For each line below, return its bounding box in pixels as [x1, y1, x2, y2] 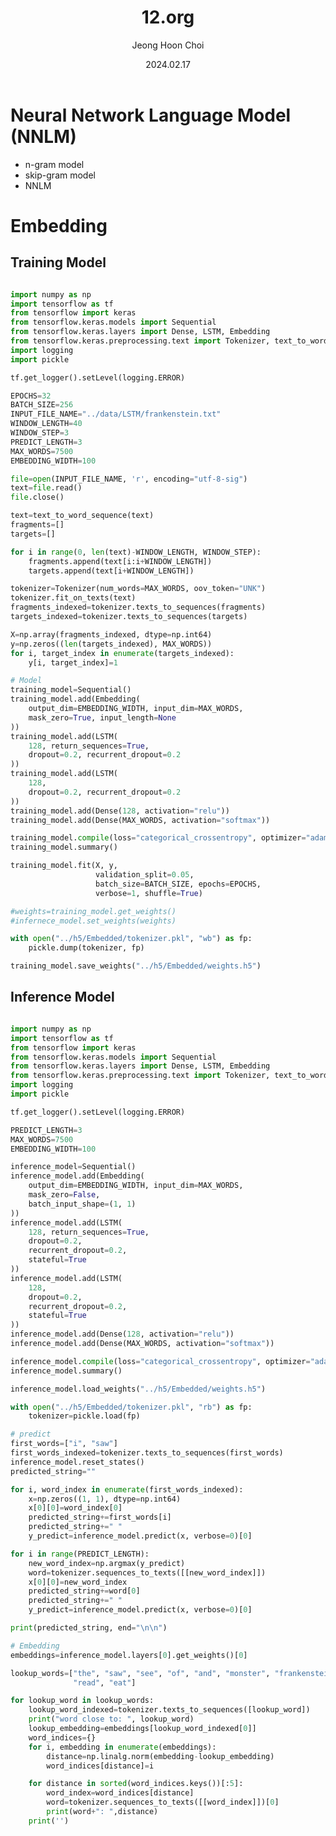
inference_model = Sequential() [10, 1162, 137, 1172]
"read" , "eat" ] [73, 1677, 137, 1688]
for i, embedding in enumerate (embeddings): [28, 1742, 217, 1752]
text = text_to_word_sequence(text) [10, 511, 155, 521]
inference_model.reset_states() [10, 1457, 145, 1467]
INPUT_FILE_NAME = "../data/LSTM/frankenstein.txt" [10, 409, 222, 420]
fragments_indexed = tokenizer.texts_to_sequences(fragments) [10, 602, 267, 613]
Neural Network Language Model [10, 104, 292, 126]
